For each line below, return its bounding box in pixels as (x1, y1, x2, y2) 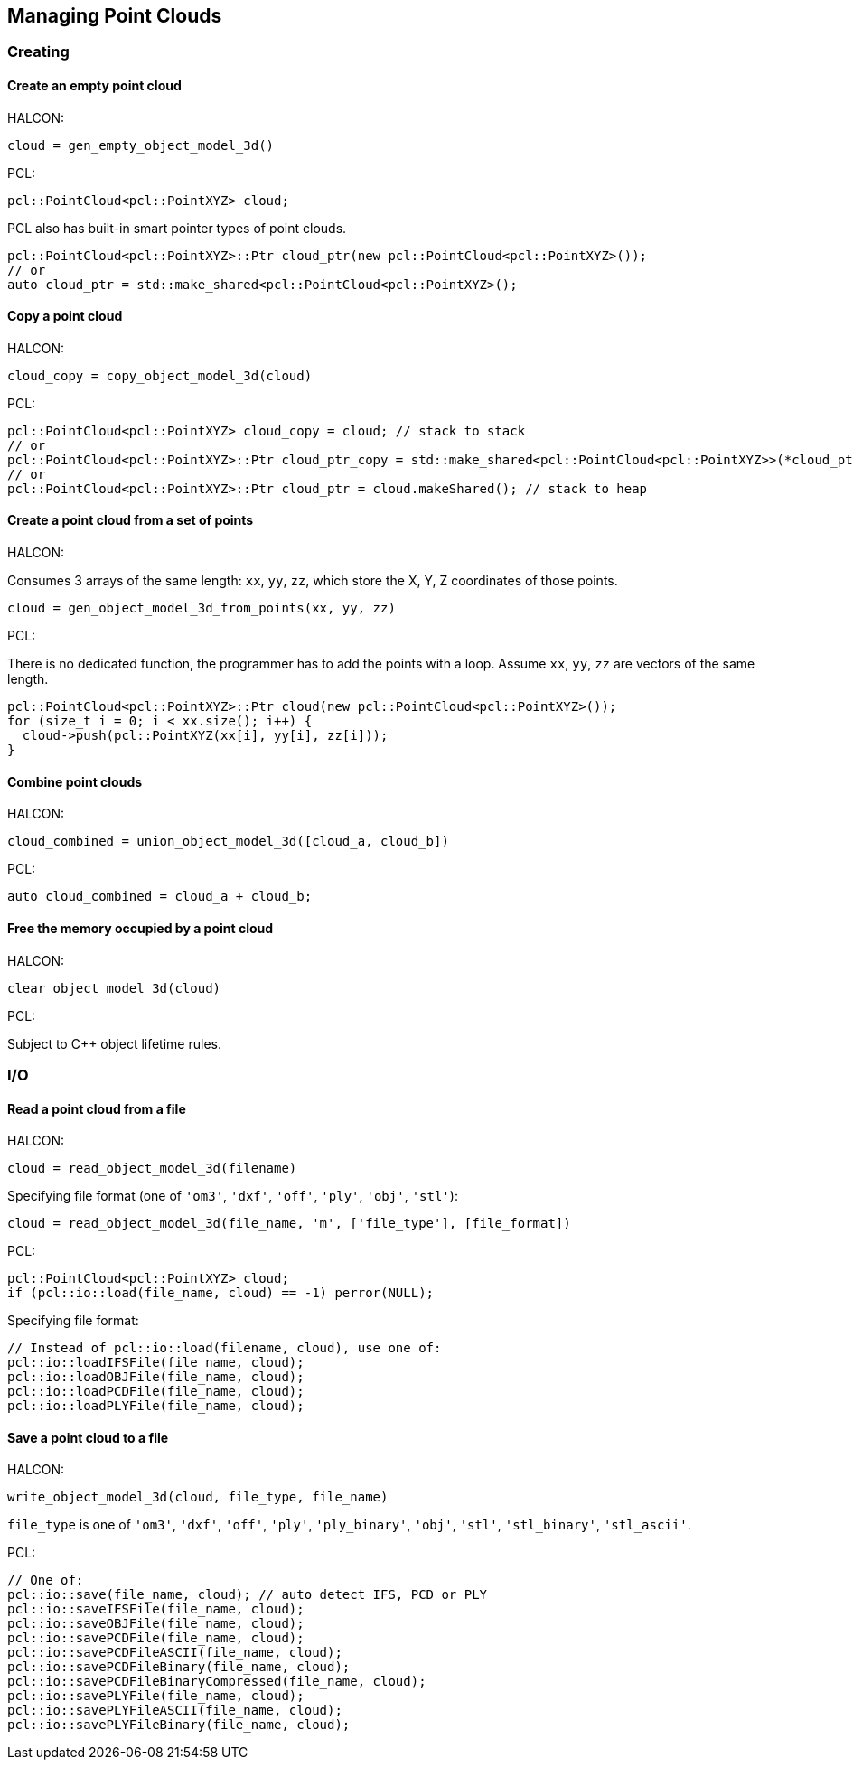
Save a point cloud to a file (7, 1429, 169, 1445)
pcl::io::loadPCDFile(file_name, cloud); (7, 1384, 305, 1399)
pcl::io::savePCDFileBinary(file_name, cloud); (7, 1659, 351, 1675)
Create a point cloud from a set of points (7, 512, 254, 528)
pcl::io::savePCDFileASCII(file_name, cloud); (7, 1645, 342, 1660)
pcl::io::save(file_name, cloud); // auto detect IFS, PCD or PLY (7, 1587, 488, 1603)
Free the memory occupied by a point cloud (7, 920, 274, 936)
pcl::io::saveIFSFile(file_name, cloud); (7, 1602, 305, 1617)
